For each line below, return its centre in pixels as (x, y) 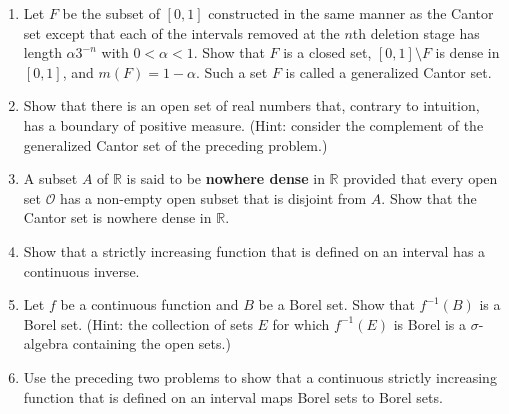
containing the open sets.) (151, 343)
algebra (46, 343)
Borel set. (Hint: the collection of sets (138, 323)
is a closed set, (327, 52)
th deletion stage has (416, 32)
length (42, 52)
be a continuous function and (149, 304)
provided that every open (420, 178)
